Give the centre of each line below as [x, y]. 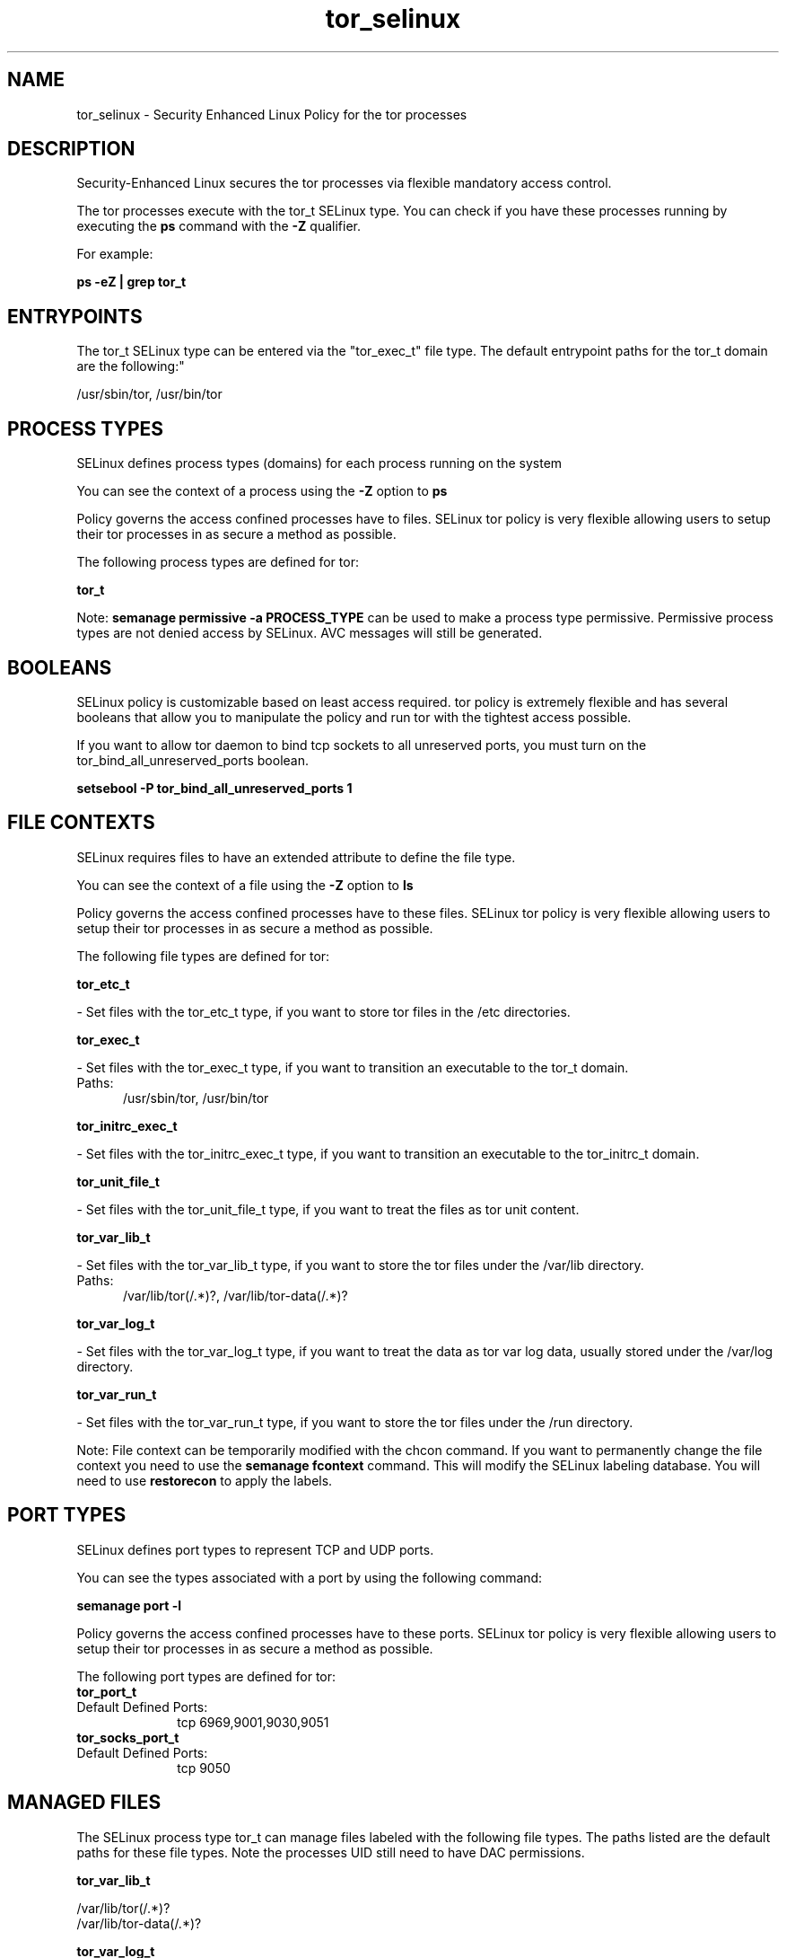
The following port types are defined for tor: [206, 1676]
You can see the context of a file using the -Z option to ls [245, 885]
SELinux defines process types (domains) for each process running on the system [319, 463]
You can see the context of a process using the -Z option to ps [262, 491]
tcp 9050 [204, 1768]
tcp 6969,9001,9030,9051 [253, 1722]
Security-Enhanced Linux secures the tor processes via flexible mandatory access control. [344, 183]
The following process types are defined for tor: [218, 562]
